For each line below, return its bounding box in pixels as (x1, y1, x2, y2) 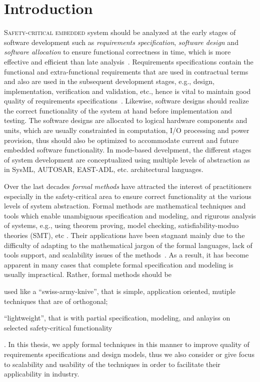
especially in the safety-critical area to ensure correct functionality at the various (4, 190, 251, 201)
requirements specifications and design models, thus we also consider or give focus (4, 348, 254, 359)
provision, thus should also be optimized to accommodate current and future (4, 134, 239, 145)
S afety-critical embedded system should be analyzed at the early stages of (4, 27, 236, 37)
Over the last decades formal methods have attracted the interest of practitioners (4, 181, 251, 191)
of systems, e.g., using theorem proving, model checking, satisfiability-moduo (4, 220, 239, 230)
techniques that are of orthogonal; (4, 295, 108, 306)
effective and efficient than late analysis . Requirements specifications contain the (4, 56, 253, 66)
